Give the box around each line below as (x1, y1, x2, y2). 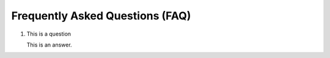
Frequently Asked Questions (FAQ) (11, 9, 191, 22)
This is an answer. (26, 41, 73, 48)
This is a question (26, 30, 71, 37)
